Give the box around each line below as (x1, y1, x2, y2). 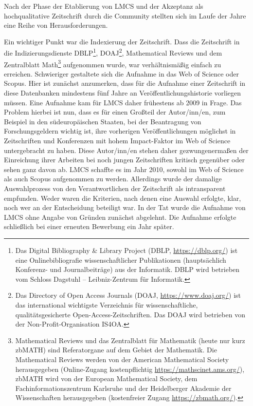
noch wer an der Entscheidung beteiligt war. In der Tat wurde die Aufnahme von (4, 202, 246, 213)
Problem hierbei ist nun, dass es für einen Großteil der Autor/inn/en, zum (4, 107, 226, 117)
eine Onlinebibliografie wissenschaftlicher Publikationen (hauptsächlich (15, 254, 226, 265)
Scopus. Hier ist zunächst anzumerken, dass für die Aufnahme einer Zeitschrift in (4, 78, 246, 88)
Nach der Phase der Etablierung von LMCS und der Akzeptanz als (4, 1, 203, 11)
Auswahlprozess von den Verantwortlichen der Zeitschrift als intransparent (4, 183, 226, 193)
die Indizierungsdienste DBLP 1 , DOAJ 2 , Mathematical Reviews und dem (4, 46, 222, 58)
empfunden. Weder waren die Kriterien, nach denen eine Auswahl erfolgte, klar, (4, 193, 241, 203)
